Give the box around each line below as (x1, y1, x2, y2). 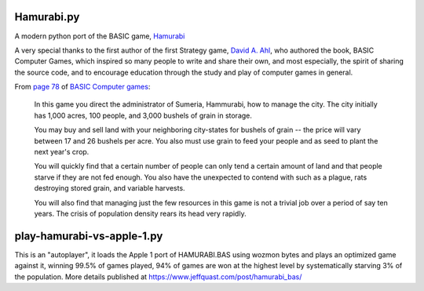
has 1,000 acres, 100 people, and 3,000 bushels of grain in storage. (34, 111, 253, 120)
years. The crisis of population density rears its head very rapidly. (34, 209, 247, 218)
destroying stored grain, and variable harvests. (34, 184, 185, 193)
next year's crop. (34, 147, 90, 157)
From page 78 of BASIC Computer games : (14, 82, 151, 92)
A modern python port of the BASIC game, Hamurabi (14, 31, 185, 41)
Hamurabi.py (14, 10, 80, 24)
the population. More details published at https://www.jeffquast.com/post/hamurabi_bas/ (14, 271, 302, 282)
